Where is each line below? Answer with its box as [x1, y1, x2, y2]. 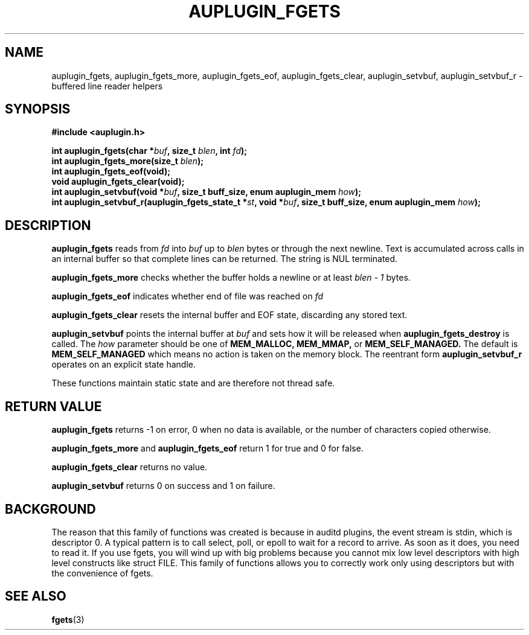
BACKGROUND [5, 501, 96, 517]
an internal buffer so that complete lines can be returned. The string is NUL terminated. [51, 254, 398, 264]
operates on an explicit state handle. [51, 359, 196, 370]
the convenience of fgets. [51, 567, 153, 578]
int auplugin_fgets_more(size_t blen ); [51, 156, 204, 167]
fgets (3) [51, 614, 85, 625]
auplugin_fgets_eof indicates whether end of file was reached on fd [51, 291, 324, 302]
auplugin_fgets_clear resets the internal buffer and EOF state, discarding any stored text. [51, 310, 408, 321]
